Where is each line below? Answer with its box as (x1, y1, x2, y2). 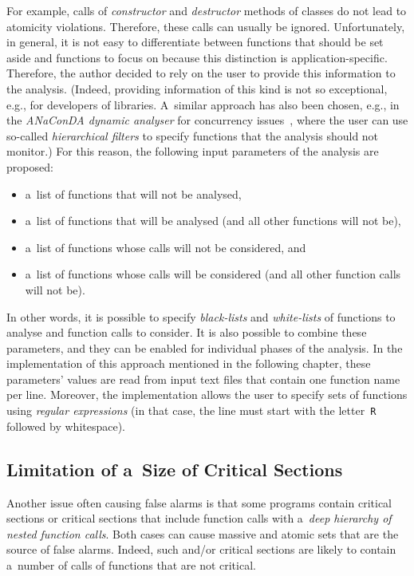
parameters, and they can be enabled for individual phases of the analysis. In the (6, 339, 403, 356)
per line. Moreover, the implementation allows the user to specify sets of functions (6, 386, 408, 403)
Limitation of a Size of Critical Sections (6, 456, 343, 481)
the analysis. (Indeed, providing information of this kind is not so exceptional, (6, 80, 388, 97)
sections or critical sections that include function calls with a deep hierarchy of (6, 510, 392, 527)
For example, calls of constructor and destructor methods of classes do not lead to (6, 2, 407, 18)
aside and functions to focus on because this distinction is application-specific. (6, 49, 388, 65)
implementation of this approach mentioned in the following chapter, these (6, 355, 371, 372)
